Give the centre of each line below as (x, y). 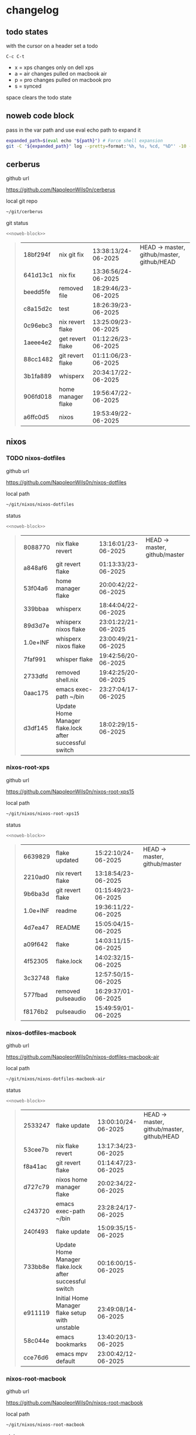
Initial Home (72, 1298)
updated (67, 860)
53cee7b (36, 1149)
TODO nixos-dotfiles (36, 458)
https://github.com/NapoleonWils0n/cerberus (61, 190)
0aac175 (36, 693)
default (66, 1361)
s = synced (28, 86)
